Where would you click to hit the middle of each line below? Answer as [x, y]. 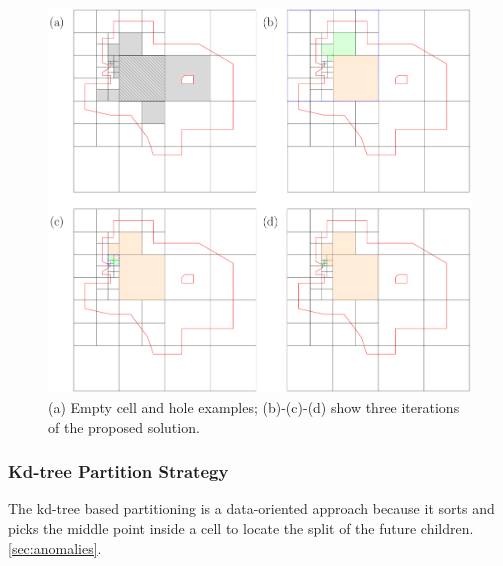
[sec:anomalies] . [55, 547]
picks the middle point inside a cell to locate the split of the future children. [241, 528]
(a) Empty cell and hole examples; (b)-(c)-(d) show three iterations [254, 407]
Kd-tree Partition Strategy [118, 471]
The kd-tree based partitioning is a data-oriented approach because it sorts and [251, 508]
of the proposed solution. [124, 426]
